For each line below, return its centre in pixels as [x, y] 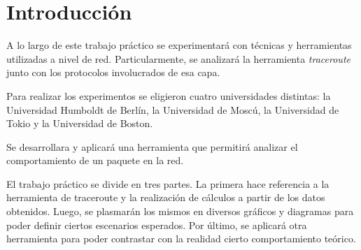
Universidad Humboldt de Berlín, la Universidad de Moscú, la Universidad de [173, 109]
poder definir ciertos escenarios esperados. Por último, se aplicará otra [157, 225]
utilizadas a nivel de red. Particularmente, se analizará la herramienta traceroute [178, 58]
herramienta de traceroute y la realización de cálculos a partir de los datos [166, 197]
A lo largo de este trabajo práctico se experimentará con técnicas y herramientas [179, 45]
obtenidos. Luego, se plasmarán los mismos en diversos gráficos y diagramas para [180, 211]
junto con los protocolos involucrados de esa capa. [113, 72]
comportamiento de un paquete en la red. [95, 160]
